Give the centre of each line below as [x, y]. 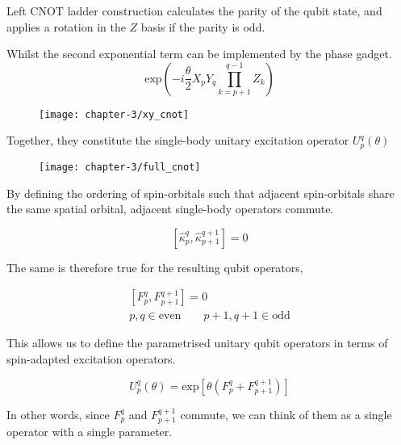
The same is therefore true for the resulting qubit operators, [155, 267]
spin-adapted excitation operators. [91, 358]
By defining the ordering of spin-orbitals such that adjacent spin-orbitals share [200, 193]
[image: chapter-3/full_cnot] [120, 167]
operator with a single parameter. [90, 431]
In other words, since [58, 414]
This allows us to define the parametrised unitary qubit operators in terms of [197, 343]
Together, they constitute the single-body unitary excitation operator [178, 140]
